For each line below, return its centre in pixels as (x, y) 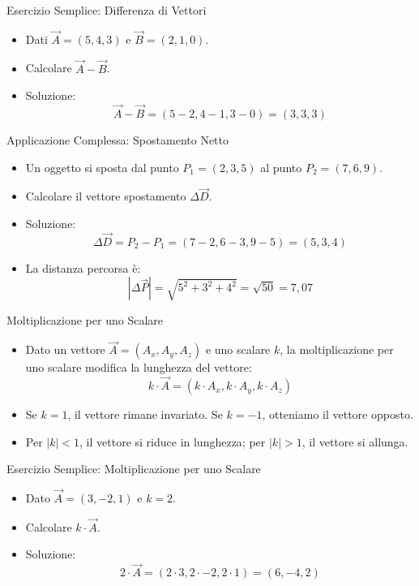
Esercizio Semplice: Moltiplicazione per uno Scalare (134, 469)
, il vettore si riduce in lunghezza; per (173, 441)
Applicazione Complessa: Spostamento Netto (118, 140)
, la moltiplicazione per (337, 349)
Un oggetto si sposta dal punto (102, 167)
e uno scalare (238, 349)
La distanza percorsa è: (83, 267)
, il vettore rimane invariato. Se (145, 414)
